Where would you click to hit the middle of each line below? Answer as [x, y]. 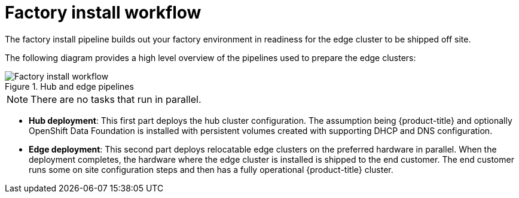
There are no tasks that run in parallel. [116, 99]
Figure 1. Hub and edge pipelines [69, 86]
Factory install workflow [103, 13]
